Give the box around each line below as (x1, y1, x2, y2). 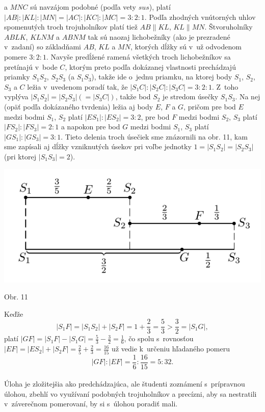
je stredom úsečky (163, 91, 219, 102)
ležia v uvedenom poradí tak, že (27, 81, 128, 92)
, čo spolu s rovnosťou (124, 333, 194, 344)
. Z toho (211, 81, 238, 92)
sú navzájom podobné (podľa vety (30, 2, 136, 12)
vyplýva (4, 91, 29, 102)
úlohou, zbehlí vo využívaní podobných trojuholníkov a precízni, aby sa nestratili (4, 388, 257, 399)
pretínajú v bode (4, 61, 58, 72)
